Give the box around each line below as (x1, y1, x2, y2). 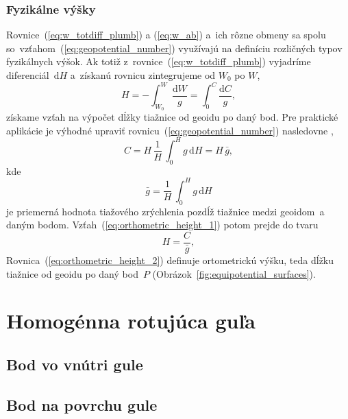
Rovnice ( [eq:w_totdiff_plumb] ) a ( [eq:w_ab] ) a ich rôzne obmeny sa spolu (6, 27, 326, 42)
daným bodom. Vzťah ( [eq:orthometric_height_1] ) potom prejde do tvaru (6, 217, 319, 232)
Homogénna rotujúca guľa (6, 307, 256, 335)
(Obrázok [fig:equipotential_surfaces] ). (152, 266, 316, 280)
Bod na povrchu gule (6, 394, 158, 415)
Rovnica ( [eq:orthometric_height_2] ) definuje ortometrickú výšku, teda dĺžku (6, 252, 334, 267)
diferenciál (6, 68, 49, 82)
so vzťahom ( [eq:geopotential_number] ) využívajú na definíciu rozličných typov (6, 40, 343, 55)
